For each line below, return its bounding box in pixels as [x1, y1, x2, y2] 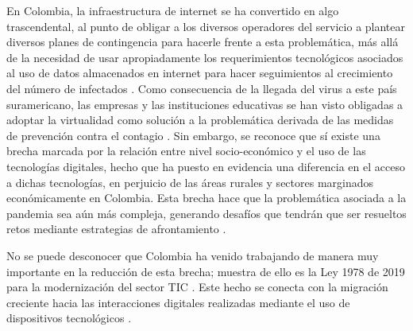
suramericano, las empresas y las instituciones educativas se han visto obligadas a [6, 95, 403, 112]
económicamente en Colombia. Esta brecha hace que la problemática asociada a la [6, 189, 407, 206]
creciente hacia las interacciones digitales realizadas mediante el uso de [6, 294, 350, 310]
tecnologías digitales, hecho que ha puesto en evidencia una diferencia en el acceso [6, 158, 405, 174]
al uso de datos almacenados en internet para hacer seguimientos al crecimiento [6, 64, 393, 81]
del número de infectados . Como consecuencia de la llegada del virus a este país [6, 80, 397, 96]
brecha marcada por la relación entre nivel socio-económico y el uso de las [6, 142, 366, 159]
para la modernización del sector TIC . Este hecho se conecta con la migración [6, 278, 388, 295]
